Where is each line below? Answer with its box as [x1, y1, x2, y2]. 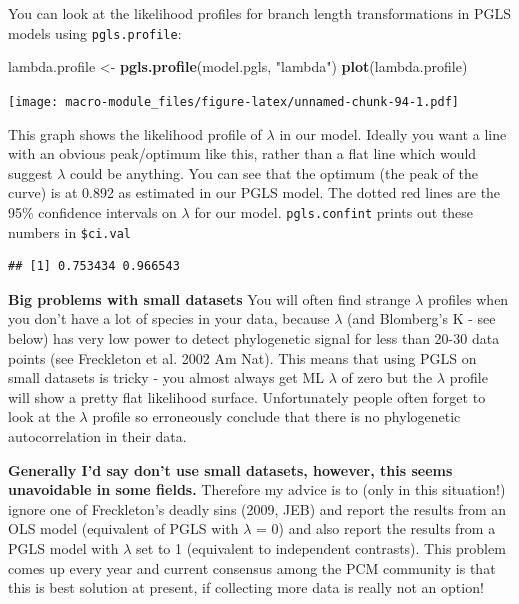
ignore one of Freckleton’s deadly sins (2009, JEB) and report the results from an [8, 498, 507, 519]
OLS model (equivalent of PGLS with [8, 518, 239, 539]
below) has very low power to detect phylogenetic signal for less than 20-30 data [8, 327, 500, 348]
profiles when [427, 288, 509, 309]
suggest [8, 162, 53, 183]
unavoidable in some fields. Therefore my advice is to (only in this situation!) [8, 479, 506, 500]
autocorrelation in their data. [8, 425, 187, 446]
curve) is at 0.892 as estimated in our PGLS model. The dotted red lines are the [8, 182, 501, 203]
